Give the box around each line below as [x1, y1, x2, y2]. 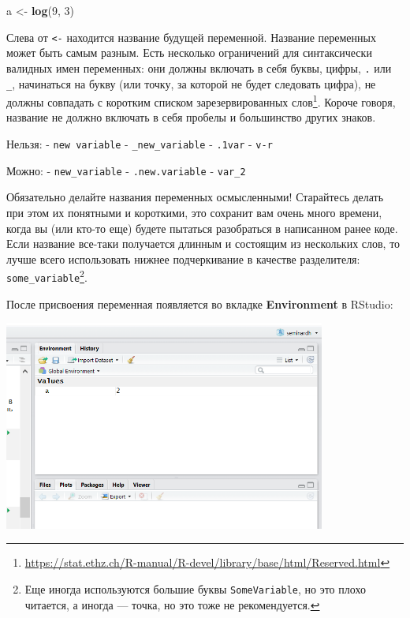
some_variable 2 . [6, 267, 88, 285]
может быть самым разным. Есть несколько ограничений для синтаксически [6, 44, 372, 61]
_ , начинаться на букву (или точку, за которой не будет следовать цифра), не [6, 75, 376, 92]
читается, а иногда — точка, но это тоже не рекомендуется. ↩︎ [24, 596, 320, 612]
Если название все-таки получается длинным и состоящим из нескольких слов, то [6, 235, 401, 252]
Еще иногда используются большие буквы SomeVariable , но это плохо [24, 581, 366, 597]
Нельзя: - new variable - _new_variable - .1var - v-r [6, 136, 273, 152]
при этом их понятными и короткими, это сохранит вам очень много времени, [6, 204, 382, 220]
